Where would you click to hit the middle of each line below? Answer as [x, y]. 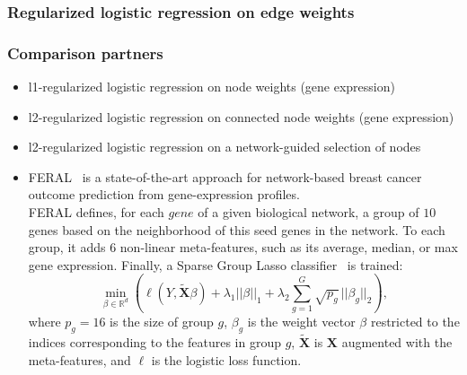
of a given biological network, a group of [308, 212]
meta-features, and [79, 359]
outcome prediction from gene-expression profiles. [164, 194]
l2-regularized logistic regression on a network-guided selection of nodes [225, 147]
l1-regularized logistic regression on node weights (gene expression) [211, 87]
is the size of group [162, 322]
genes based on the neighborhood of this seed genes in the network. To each [237, 229]
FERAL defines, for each [96, 212]
